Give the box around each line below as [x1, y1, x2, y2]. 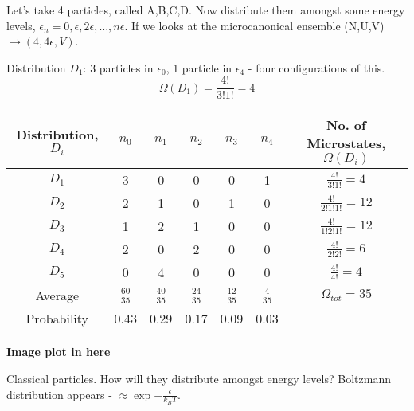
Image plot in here [6, 343, 111, 360]
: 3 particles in [83, 59, 154, 76]
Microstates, [307, 134, 386, 153]
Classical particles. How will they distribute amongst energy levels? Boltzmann [6, 370, 391, 387]
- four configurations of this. [248, 59, 385, 76]
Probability [25, 309, 88, 328]
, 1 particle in [166, 59, 232, 76]
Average [35, 286, 80, 305]
